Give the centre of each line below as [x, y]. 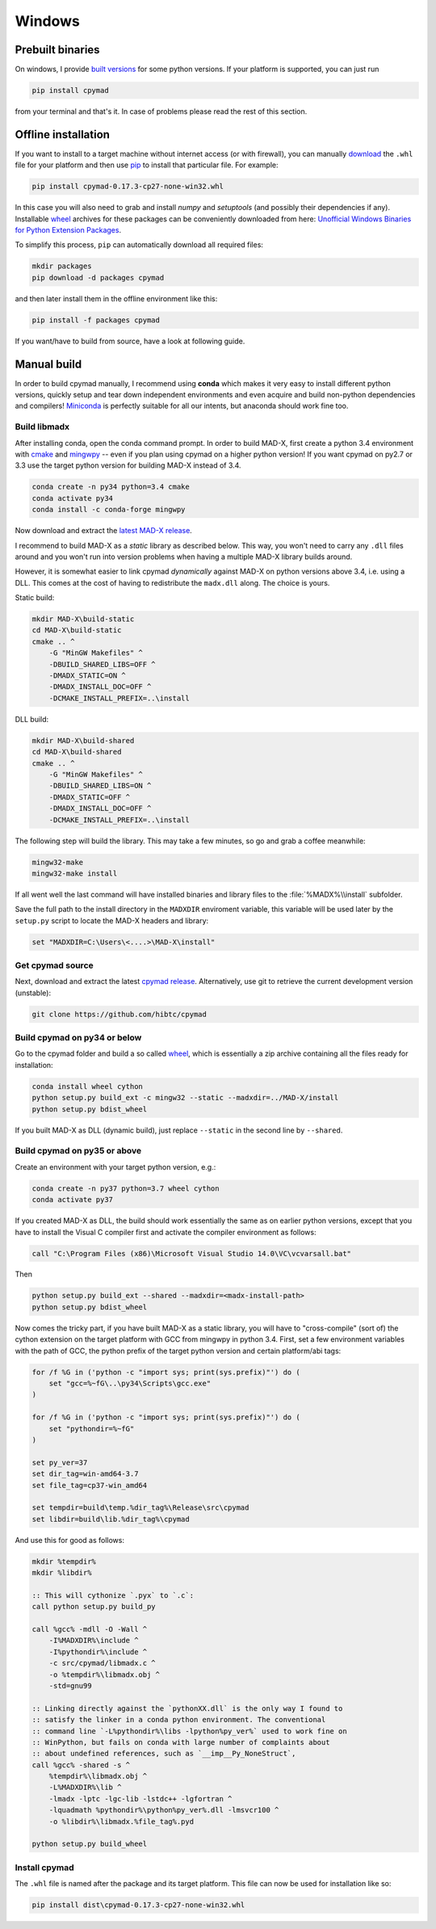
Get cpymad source [55, 965]
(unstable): [33, 993]
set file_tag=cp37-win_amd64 [90, 1485]
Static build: [35, 598]
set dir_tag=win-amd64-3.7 [85, 1474]
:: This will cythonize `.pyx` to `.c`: [113, 1595]
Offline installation [63, 134]
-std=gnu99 [70, 1685]
